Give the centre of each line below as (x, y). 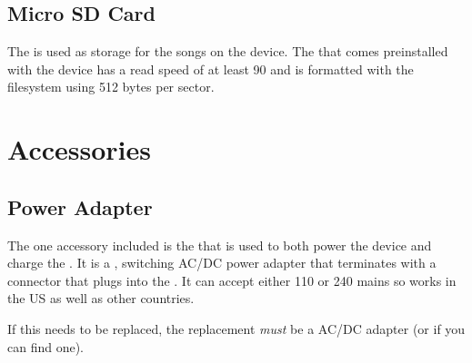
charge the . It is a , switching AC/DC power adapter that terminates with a (222, 263)
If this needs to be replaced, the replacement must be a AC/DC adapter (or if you (236, 328)
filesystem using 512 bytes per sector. (111, 87)
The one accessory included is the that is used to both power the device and (220, 245)
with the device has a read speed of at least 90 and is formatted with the (211, 69)
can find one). (46, 346)
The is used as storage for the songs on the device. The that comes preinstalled (228, 51)
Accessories (80, 149)
